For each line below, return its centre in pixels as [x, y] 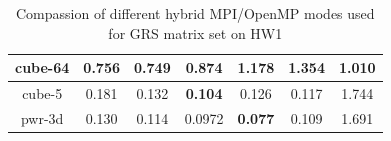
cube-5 [42, 93]
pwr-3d [42, 117]
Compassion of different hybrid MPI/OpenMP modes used [195, 13]
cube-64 [42, 67]
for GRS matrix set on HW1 [195, 32]
